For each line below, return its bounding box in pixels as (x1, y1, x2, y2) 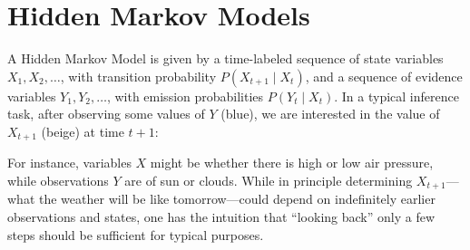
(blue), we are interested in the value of (220, 104, 440, 123)
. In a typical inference (334, 86, 459, 105)
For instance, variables (7, 153, 132, 172)
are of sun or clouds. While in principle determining (124, 170, 413, 189)
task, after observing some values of (7, 104, 205, 123)
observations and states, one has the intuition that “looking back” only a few (7, 207, 435, 226)
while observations (7, 170, 109, 189)
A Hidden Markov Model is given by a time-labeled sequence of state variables (7, 49, 444, 68)
